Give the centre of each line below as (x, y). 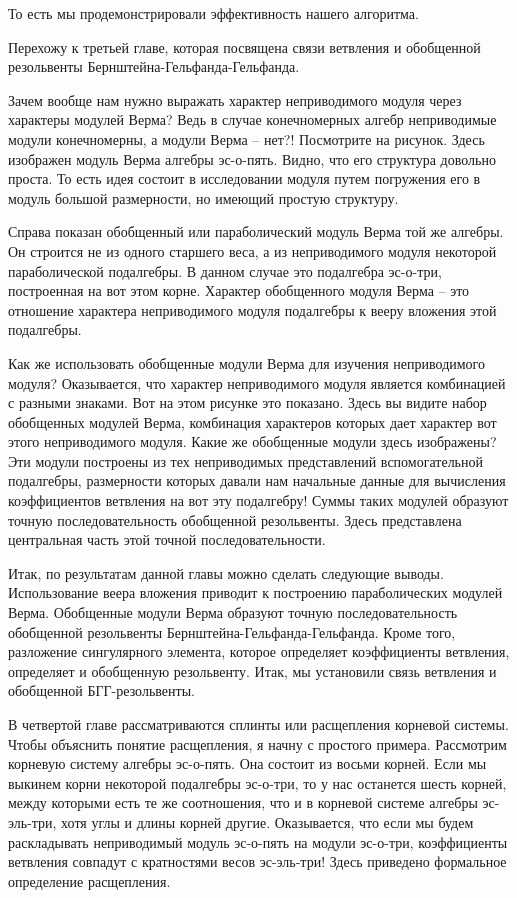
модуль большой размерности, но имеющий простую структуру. (203, 197)
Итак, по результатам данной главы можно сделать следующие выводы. (226, 572)
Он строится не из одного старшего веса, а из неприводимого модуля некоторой (252, 250)
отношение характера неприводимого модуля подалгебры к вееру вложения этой (252, 309)
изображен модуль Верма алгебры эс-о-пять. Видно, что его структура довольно (252, 158)
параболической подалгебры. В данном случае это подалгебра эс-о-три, (225, 270)
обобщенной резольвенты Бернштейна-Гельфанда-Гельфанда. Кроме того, (232, 631)
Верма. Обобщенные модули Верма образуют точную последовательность (233, 612)
